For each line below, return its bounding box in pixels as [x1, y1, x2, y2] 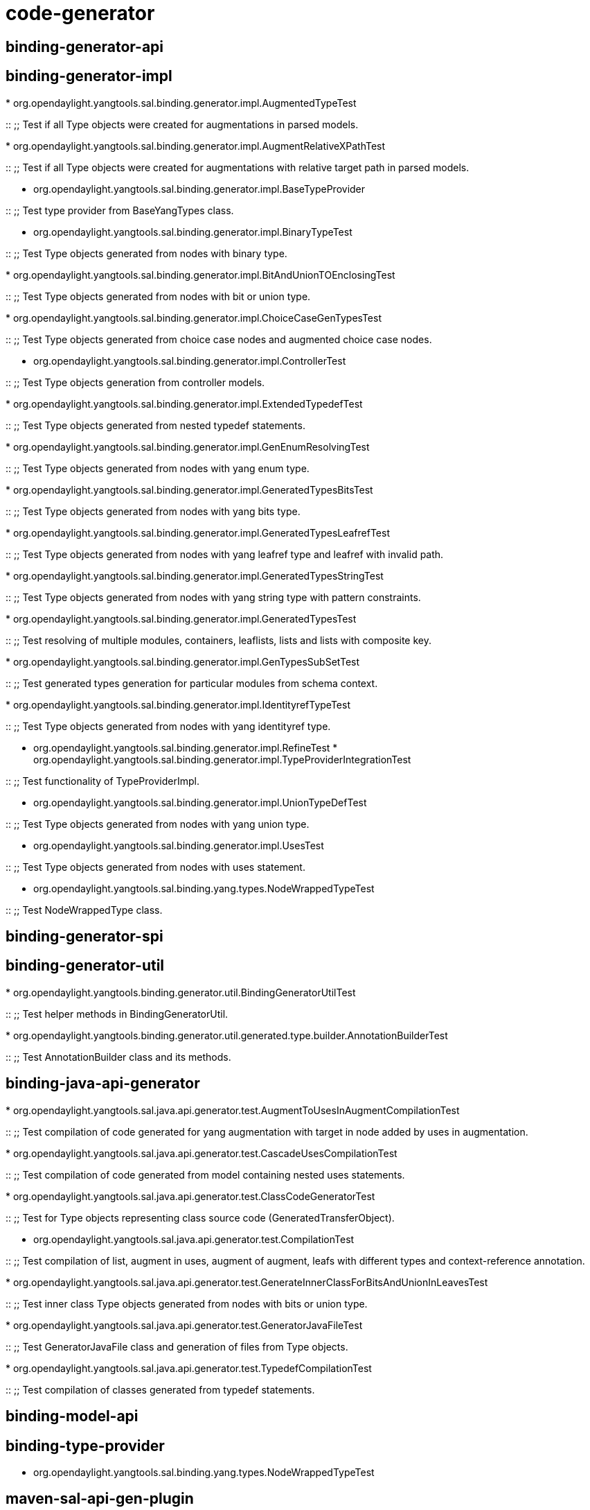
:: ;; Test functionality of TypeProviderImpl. [6, 774, 199, 787]
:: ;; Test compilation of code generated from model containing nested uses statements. [6, 1168, 405, 1181]
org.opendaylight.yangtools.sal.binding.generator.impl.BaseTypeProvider [33, 182, 366, 195]
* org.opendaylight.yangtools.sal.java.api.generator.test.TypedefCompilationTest [6, 1362, 372, 1374]
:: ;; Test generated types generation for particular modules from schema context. [6, 677, 378, 689]
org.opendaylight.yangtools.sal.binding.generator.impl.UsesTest [33, 839, 324, 851]
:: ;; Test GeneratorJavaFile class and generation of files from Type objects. [6, 1340, 348, 1353]
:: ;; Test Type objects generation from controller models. [6, 376, 265, 388]
